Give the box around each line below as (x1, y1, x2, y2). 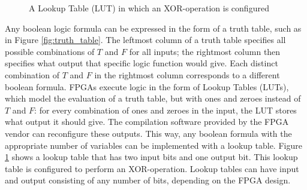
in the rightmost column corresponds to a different (94, 68, 280, 81)
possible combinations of (5, 45, 95, 57)
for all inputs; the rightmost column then (129, 45, 281, 57)
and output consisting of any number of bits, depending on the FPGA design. (5, 174, 291, 186)
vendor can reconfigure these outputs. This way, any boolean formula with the (5, 127, 292, 139)
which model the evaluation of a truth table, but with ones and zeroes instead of (5, 92, 301, 105)
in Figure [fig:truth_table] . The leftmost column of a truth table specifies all (5, 33, 286, 46)
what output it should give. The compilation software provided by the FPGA (5, 115, 289, 128)
